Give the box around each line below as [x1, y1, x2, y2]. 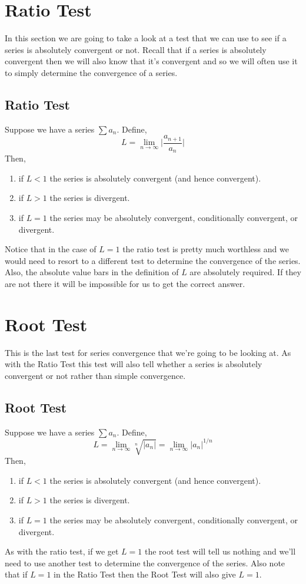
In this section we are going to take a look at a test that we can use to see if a [5, 32, 287, 44]
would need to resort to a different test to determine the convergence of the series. [5, 254, 301, 266]
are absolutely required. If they [189, 266, 301, 278]
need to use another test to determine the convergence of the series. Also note [5, 556, 285, 569]
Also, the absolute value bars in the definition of [5, 266, 179, 278]
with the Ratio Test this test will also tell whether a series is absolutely [5, 358, 262, 370]
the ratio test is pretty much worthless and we [122, 243, 289, 255]
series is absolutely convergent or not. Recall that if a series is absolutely [5, 43, 267, 55]
